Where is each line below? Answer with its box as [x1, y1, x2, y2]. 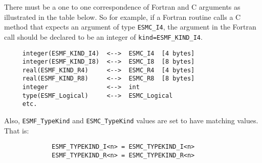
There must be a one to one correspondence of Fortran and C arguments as [4, 2, 241, 12]
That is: [4, 125, 29, 135]
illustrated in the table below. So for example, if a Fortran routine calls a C [4, 11, 241, 22]
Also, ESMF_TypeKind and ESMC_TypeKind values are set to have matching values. [4, 115, 258, 126]
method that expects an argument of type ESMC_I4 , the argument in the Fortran [4, 21, 256, 32]
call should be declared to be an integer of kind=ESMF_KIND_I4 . [4, 31, 203, 42]
